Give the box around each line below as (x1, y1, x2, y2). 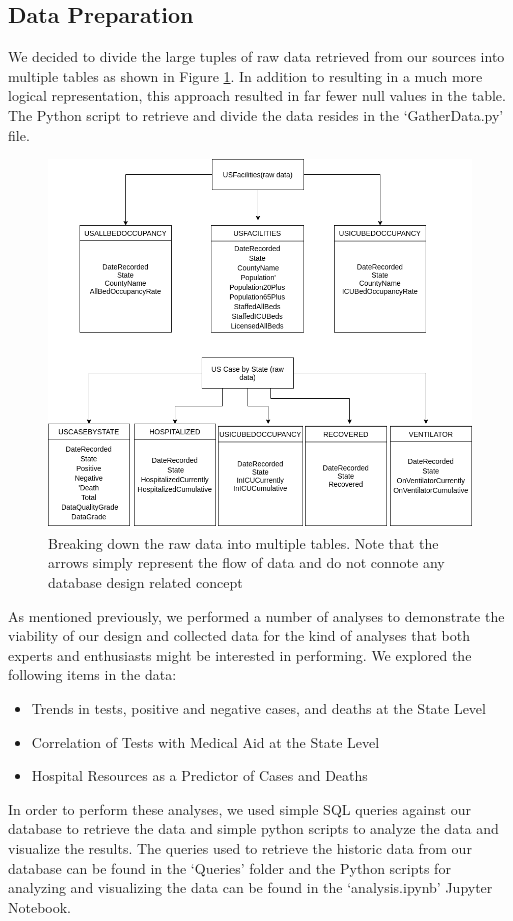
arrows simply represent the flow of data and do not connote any (48, 552, 445, 573)
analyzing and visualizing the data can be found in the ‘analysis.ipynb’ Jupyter (8, 877, 493, 898)
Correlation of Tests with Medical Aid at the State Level (31, 731, 380, 752)
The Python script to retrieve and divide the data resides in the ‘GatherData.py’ (8, 104, 504, 125)
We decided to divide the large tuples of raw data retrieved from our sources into (8, 46, 505, 67)
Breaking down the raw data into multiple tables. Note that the (48, 532, 439, 553)
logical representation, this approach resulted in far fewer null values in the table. (8, 85, 506, 106)
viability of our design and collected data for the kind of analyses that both (8, 625, 470, 646)
